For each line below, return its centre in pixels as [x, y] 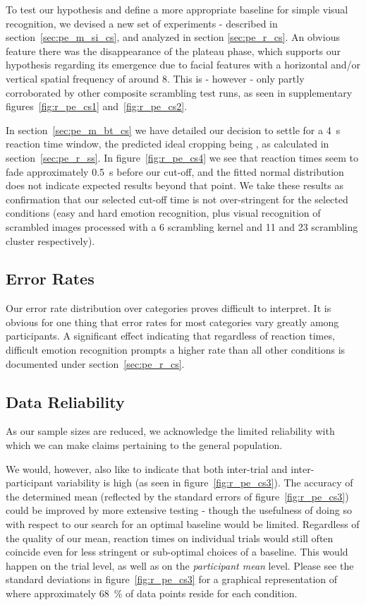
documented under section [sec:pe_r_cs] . [95, 363]
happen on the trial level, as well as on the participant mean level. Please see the [180, 565]
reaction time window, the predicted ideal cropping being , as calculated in [167, 144]
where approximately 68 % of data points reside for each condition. [152, 593]
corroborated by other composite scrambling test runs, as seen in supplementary [179, 92]
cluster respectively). [50, 240]
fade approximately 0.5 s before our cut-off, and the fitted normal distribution [175, 171]
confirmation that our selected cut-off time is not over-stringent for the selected [177, 199]
